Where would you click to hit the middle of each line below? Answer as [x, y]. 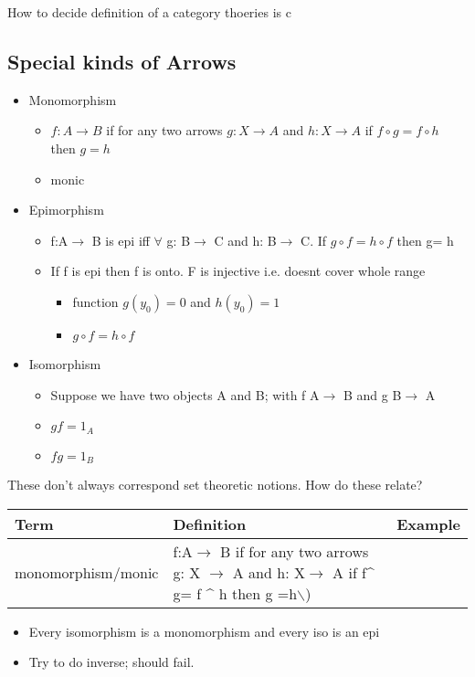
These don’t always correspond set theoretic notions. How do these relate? [215, 485]
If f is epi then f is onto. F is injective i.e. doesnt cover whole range [238, 271]
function [95, 301]
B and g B [372, 394]
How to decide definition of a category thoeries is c [149, 12]
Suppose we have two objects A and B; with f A [185, 394]
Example [428, 524]
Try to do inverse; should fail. [111, 662]
